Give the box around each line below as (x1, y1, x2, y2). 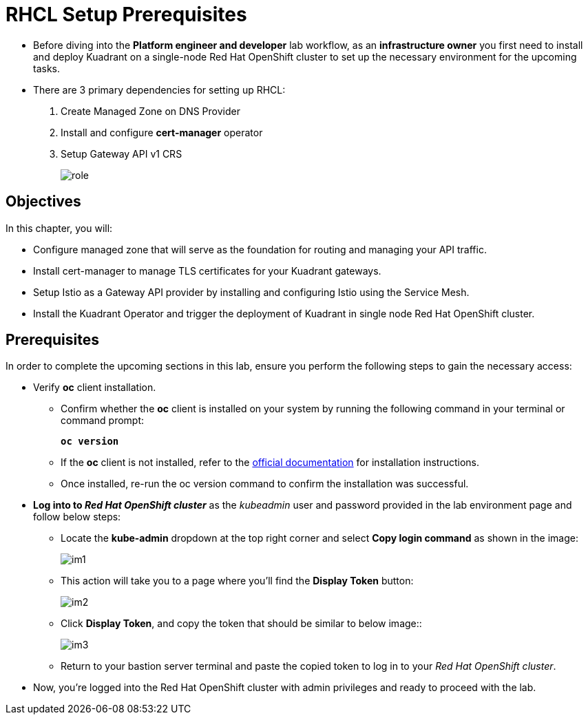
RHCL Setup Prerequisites (6, 3, 247, 26)
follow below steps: (33, 511, 121, 523)
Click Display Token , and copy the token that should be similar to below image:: (61, 617, 422, 630)
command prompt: (61, 414, 145, 427)
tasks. (33, 62, 61, 74)
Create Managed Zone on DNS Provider (61, 105, 240, 117)
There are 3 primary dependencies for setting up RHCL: (33, 83, 286, 96)
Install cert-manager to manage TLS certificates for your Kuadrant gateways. (33, 264, 381, 277)
